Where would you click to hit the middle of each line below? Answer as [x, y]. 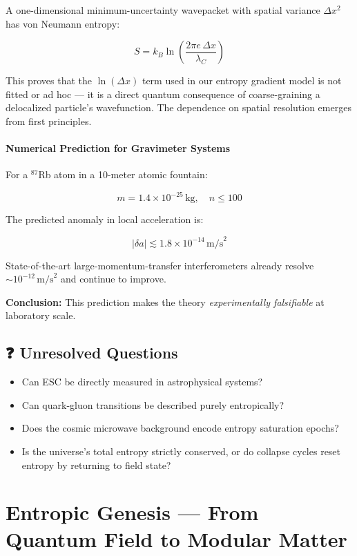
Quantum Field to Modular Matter [176, 539]
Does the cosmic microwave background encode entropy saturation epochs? [180, 428]
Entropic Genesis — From [132, 512]
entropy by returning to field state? [96, 464]
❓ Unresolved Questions [92, 353]
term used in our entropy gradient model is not [242, 80]
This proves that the [49, 80]
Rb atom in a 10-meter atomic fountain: [123, 174]
